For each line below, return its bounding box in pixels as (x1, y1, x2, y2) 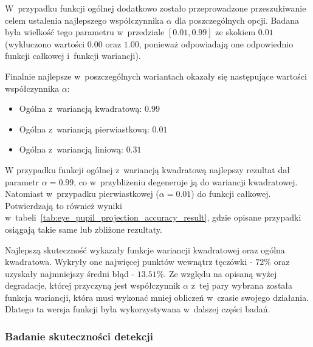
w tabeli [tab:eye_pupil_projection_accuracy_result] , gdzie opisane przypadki (5, 211, 301, 224)
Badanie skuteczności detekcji (5, 328, 154, 343)
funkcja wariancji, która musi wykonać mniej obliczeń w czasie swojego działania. (5, 290, 309, 303)
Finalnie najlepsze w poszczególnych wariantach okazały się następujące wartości (5, 69, 307, 82)
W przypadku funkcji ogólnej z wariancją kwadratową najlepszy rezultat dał (5, 163, 290, 176)
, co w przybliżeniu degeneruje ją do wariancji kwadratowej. (74, 175, 298, 188)
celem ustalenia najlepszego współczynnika (5, 13, 164, 26)
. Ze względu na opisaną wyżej (163, 267, 277, 280)
